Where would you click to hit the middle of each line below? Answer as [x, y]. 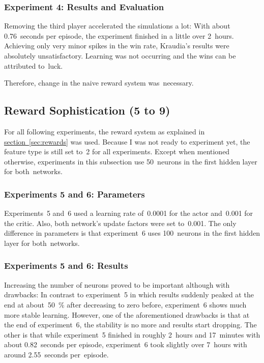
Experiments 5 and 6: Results [66, 266]
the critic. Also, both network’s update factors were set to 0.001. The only [120, 223]
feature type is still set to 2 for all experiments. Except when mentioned [117, 151]
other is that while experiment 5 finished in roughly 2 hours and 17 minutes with [132, 334]
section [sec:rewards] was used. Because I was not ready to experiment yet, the [127, 141]
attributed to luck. [34, 65]
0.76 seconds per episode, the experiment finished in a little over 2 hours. [119, 35]
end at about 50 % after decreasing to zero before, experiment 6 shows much [125, 304]
